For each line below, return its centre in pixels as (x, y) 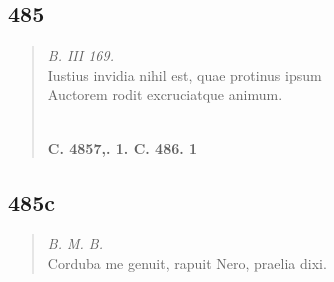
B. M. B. (75, 243)
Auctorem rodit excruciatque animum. (165, 94)
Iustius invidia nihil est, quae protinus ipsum (184, 74)
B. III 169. (80, 55)
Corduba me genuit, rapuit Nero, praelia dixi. (187, 262)
